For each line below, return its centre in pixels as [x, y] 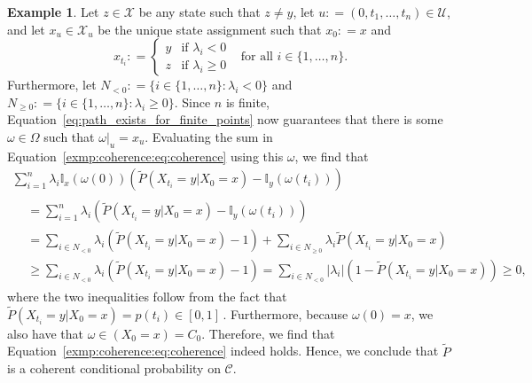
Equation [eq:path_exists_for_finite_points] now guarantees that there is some [225, 119]
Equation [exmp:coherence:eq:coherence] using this [145, 156]
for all [257, 57]
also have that [46, 333]
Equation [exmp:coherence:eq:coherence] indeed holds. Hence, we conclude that [223, 351]
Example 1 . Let [53, 12]
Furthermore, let [52, 85]
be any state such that [199, 12]
